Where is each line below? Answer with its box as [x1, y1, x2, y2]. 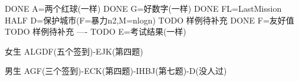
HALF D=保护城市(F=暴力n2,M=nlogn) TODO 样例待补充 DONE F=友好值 [5, 14, 294, 26]
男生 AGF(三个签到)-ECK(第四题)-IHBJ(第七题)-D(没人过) [5, 65, 227, 77]
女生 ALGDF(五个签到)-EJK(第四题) [5, 45, 143, 57]
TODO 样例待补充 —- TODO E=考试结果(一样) [5, 25, 186, 38]
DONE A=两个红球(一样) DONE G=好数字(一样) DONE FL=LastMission [5, 2, 282, 14]
